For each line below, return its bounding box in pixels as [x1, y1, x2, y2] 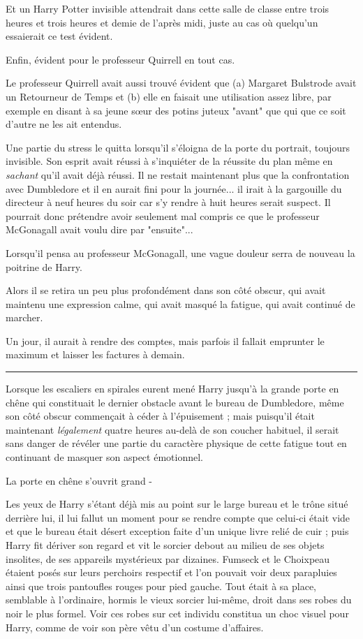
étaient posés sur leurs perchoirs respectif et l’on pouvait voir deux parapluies [6, 565, 337, 580]
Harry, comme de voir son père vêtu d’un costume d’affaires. [6, 619, 264, 634]
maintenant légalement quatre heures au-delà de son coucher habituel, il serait [6, 422, 339, 436]
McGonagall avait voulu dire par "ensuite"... [6, 222, 193, 237]
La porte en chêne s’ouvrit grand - [6, 473, 152, 487]
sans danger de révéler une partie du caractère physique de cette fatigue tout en [6, 436, 347, 450]
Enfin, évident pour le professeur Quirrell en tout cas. [6, 52, 235, 66]
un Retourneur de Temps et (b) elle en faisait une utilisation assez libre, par [6, 89, 332, 103]
